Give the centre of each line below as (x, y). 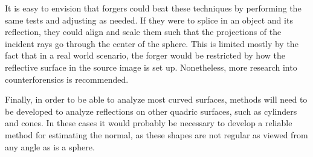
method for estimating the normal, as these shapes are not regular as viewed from (156, 134)
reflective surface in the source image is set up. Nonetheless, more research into (151, 67)
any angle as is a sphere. (50, 146)
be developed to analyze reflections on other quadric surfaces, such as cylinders (151, 111)
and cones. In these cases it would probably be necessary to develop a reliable (149, 123)
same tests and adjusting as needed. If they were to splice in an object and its (149, 20)
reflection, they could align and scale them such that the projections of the (143, 32)
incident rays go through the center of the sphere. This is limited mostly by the (152, 43)
